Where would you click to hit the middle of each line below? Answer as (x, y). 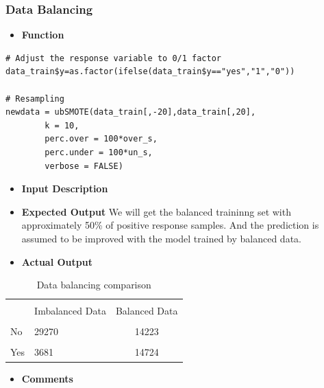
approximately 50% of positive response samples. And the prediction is (170, 225)
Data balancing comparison (94, 285)
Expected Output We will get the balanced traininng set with (156, 211)
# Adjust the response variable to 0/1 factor (113, 58)
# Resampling (35, 99)
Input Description (65, 189)
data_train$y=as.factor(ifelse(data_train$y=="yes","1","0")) (150, 72)
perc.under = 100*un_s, (99, 152)
